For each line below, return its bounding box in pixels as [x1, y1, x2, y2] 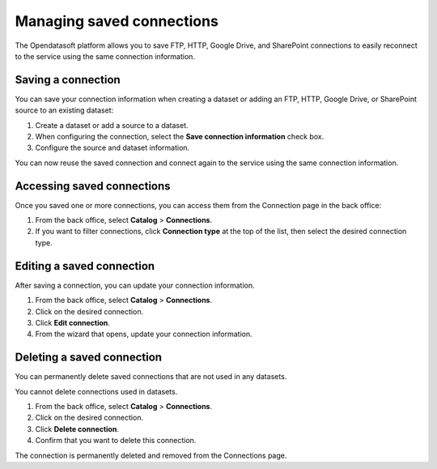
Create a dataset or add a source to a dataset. [35, 120, 189, 130]
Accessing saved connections [15, 179, 171, 193]
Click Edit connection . [35, 318, 111, 327]
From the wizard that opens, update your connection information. [35, 329, 252, 339]
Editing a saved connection [15, 259, 155, 273]
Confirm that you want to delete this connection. [35, 436, 197, 446]
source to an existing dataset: [15, 105, 114, 115]
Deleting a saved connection [15, 351, 162, 365]
